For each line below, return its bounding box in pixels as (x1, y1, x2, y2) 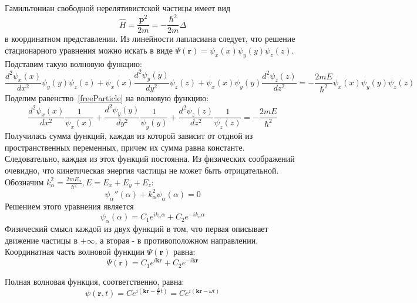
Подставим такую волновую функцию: (5, 57, 142, 69)
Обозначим (5, 175, 44, 188)
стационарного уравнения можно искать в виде (5, 44, 173, 56)
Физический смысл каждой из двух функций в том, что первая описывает (5, 222, 268, 235)
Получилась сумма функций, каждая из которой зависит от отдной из (5, 129, 253, 142)
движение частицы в (5, 234, 78, 246)
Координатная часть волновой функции (5, 245, 144, 258)
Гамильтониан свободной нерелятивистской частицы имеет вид (5, 2, 231, 14)
